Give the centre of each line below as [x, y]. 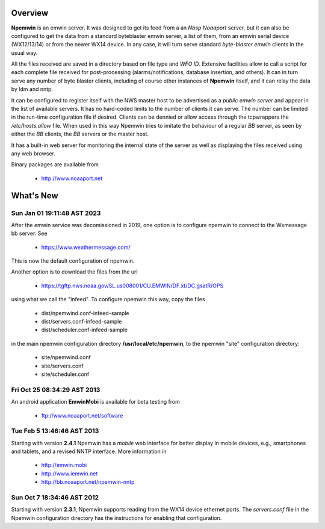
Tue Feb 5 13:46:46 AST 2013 [55, 431]
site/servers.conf [62, 366]
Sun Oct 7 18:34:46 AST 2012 [55, 497]
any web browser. [33, 153]
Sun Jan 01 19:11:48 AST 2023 [56, 213]
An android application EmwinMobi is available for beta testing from [96, 402]
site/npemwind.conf [66, 357]
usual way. [24, 53]
